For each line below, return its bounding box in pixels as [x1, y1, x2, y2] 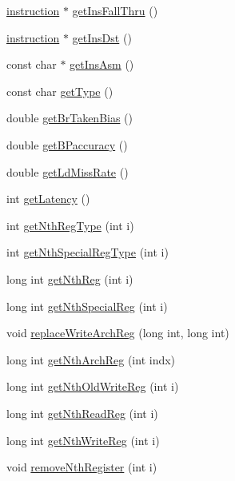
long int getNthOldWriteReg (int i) [6, 378, 179, 395]
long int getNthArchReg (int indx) [6, 351, 176, 368]
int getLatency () [6, 190, 90, 207]
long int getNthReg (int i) [6, 270, 133, 287]
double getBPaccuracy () [6, 136, 128, 153]
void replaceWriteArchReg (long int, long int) [6, 324, 229, 341]
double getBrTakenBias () [6, 109, 133, 126]
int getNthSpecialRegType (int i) [6, 244, 169, 260]
